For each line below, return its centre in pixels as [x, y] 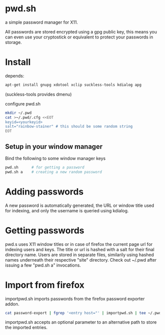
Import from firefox [45, 285]
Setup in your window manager [54, 147]
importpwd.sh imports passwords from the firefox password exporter [75, 299]
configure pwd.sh [23, 103]
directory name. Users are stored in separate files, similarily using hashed [80, 255]
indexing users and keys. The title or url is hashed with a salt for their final [80, 249]
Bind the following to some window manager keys [55, 158]
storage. [14, 42]
